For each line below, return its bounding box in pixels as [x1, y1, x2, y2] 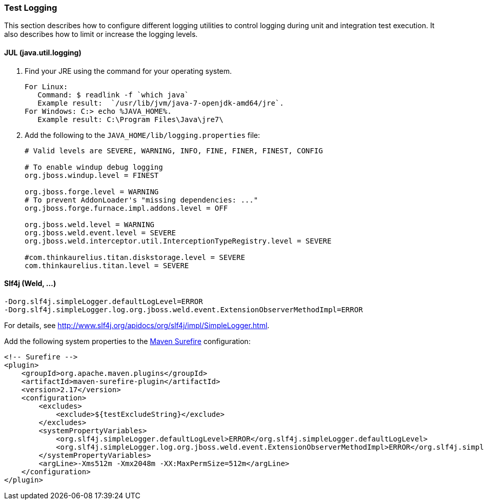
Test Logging [4, 3, 57, 13]
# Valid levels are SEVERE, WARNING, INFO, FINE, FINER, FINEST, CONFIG [25, 146, 323, 155]
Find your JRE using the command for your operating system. [25, 66, 232, 75]
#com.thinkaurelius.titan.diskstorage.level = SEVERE [25, 253, 245, 261]
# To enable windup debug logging [25, 163, 163, 171]
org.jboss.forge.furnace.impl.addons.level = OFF [25, 204, 228, 212]
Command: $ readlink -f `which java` [37, 90, 189, 99]
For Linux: [25, 82, 68, 91]
